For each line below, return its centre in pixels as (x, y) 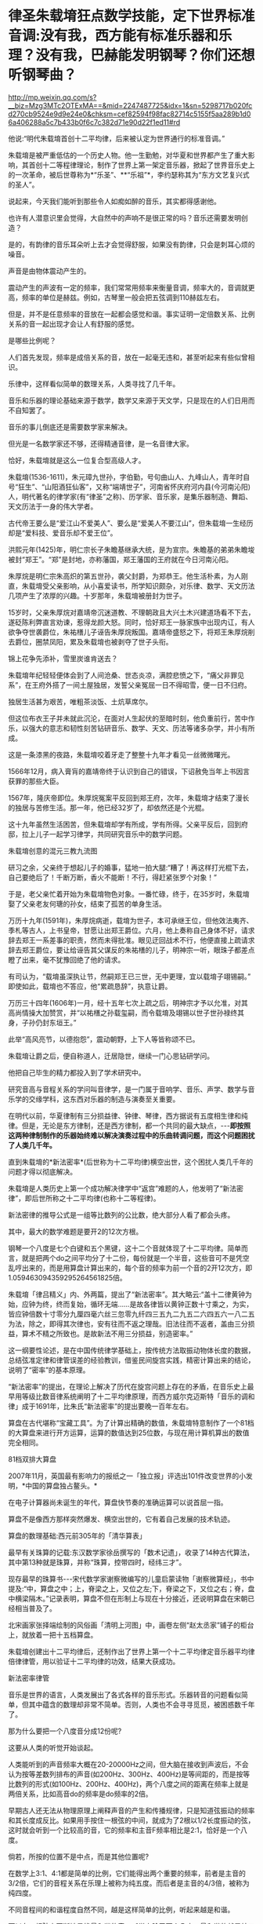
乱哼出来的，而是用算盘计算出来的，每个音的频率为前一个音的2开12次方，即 (130, 1268)
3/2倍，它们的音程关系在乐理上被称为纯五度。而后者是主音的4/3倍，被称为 (129, 1883)
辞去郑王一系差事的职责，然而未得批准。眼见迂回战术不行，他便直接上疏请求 (131, 940)
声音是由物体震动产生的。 (49, 271)
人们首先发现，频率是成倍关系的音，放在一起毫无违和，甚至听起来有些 (121, 357)
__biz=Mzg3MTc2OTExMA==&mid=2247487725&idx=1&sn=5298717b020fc (130, 105)
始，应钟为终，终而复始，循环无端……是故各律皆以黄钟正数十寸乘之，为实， (131, 1304)
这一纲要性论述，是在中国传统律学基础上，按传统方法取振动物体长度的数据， (131, 1350)
